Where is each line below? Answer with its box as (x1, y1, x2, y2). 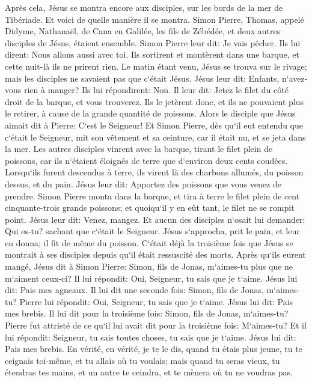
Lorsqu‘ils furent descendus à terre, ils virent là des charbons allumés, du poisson (5, 166, 304, 178)
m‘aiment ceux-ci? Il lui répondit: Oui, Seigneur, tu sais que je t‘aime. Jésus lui (5, 271, 298, 284)
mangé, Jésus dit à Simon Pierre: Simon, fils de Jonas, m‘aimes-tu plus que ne (5, 260, 293, 273)
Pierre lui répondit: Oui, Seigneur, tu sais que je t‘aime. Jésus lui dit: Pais (19, 295, 293, 308)
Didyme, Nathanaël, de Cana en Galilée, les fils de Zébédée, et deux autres (5, 25, 281, 37)
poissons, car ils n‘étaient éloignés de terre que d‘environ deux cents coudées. (5, 154, 288, 166)
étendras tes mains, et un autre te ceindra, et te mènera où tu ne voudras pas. (5, 366, 293, 378)
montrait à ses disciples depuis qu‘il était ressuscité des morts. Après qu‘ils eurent (5, 248, 306, 261)
